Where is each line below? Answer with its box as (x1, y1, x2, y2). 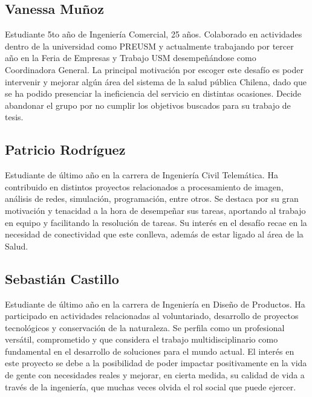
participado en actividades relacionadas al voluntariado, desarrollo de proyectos (5, 309, 299, 322)
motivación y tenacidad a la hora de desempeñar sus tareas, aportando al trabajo (5, 204, 306, 216)
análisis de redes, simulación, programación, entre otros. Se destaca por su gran (5, 192, 299, 205)
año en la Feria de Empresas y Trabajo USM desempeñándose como (5, 51, 256, 64)
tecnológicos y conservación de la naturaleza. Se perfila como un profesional (5, 321, 285, 334)
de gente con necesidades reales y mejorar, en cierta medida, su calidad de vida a (5, 369, 305, 381)
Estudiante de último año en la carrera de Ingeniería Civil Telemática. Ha (5, 169, 278, 181)
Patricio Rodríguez (5, 140, 126, 159)
